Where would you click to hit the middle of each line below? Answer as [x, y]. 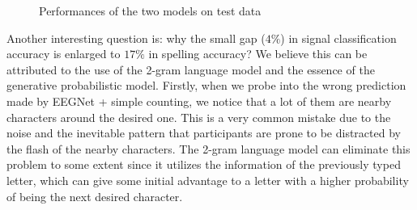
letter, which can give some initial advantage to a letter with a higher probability [208, 180]
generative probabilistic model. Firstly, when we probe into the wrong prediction [206, 85]
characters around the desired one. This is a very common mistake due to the [199, 117]
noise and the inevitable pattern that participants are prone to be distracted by [204, 133]
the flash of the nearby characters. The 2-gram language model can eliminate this [208, 148]
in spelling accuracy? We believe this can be [258, 54]
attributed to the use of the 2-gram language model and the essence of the [191, 69]
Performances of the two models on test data [150, 10]
